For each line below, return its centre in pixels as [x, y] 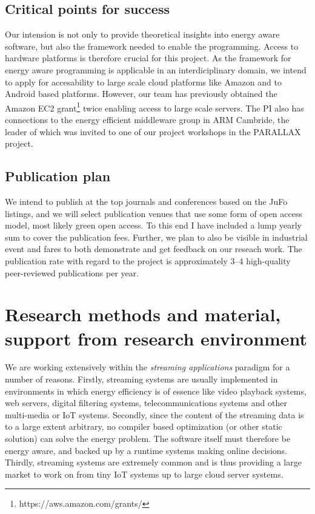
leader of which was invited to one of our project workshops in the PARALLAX [153, 131]
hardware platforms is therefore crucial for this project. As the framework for [148, 58]
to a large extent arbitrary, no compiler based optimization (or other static [144, 426]
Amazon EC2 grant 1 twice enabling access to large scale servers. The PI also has [154, 107]
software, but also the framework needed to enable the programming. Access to [152, 46]
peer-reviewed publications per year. [72, 272]
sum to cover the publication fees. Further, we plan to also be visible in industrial [156, 237]
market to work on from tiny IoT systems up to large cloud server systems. [144, 474]
